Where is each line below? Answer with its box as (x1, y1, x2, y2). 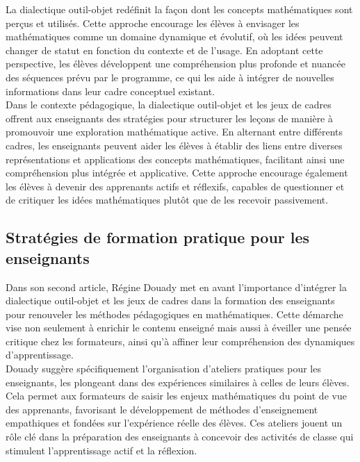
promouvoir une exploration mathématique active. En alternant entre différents (6, 124, 343, 139)
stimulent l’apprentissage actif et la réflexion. (6, 443, 197, 457)
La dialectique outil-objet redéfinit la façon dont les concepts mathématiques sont (6, 2, 353, 16)
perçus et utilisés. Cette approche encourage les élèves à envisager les (6, 15, 300, 30)
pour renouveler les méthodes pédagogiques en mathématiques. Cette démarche (6, 306, 343, 321)
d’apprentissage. (6, 347, 74, 362)
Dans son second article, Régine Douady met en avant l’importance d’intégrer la (6, 279, 347, 294)
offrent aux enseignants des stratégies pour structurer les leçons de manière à (6, 110, 334, 125)
